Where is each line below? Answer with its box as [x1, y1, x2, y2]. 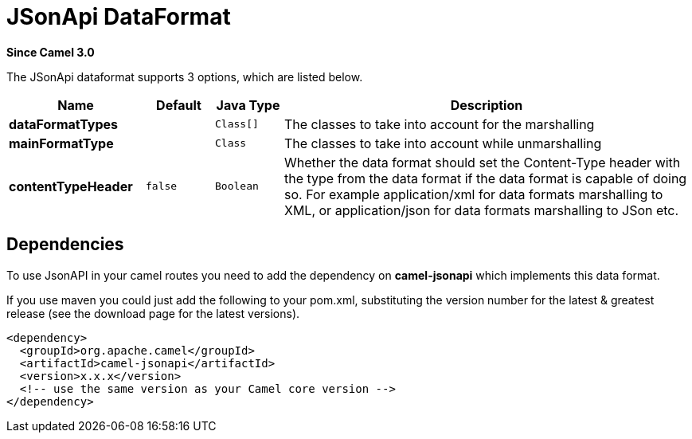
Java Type [216, 96, 280, 113]
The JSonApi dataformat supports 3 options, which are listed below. [6, 69, 363, 84]
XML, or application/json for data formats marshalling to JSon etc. [284, 202, 679, 218]
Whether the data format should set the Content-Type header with [284, 154, 681, 171]
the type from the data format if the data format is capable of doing [284, 170, 687, 186]
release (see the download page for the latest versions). [6, 306, 300, 320]
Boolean [215, 180, 259, 193]
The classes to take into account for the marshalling [284, 116, 595, 132]
